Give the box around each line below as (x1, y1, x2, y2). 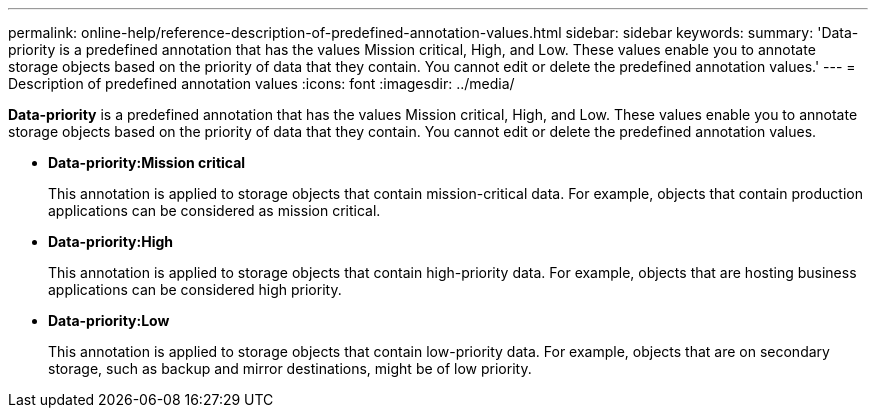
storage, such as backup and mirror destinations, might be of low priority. (48, 360, 532, 377)
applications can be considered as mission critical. (48, 202, 381, 219)
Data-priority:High (48, 233, 173, 250)
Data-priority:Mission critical (48, 154, 246, 171)
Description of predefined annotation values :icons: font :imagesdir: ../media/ (8, 75, 515, 92)
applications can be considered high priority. (48, 281, 342, 298)
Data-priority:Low (48, 312, 170, 329)
